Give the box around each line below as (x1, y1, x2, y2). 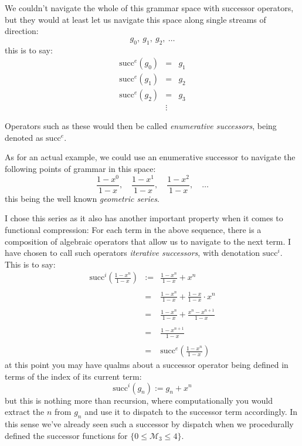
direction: (5, 25, 39, 37)
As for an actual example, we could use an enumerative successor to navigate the (5, 151, 296, 163)
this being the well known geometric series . (5, 192, 160, 204)
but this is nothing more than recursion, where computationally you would (5, 394, 273, 406)
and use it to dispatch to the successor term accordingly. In (84, 406, 298, 418)
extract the (5, 406, 45, 418)
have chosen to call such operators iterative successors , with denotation (5, 246, 260, 259)
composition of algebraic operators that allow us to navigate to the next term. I (5, 235, 291, 247)
